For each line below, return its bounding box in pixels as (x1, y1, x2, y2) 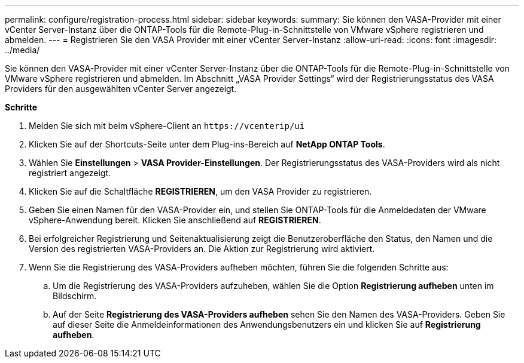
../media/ (5, 45, 40, 55)
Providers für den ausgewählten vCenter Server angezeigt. (5, 84, 237, 94)
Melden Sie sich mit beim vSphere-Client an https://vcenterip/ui (29, 121, 305, 131)
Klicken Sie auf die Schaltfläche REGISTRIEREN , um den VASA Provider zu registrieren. (29, 186, 372, 196)
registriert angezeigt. (29, 168, 111, 178)
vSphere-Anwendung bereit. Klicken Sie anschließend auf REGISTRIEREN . (29, 215, 321, 225)
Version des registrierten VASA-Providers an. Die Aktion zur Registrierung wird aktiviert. (29, 244, 375, 254)
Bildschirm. (53, 291, 97, 301)
